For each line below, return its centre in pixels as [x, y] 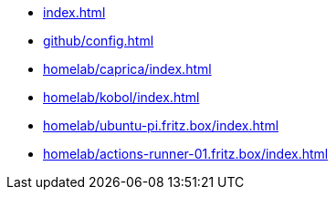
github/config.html [99, 41]
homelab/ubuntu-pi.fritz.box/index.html [161, 125]
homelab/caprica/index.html [127, 69]
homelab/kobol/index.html [121, 97]
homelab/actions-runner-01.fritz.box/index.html [186, 154]
